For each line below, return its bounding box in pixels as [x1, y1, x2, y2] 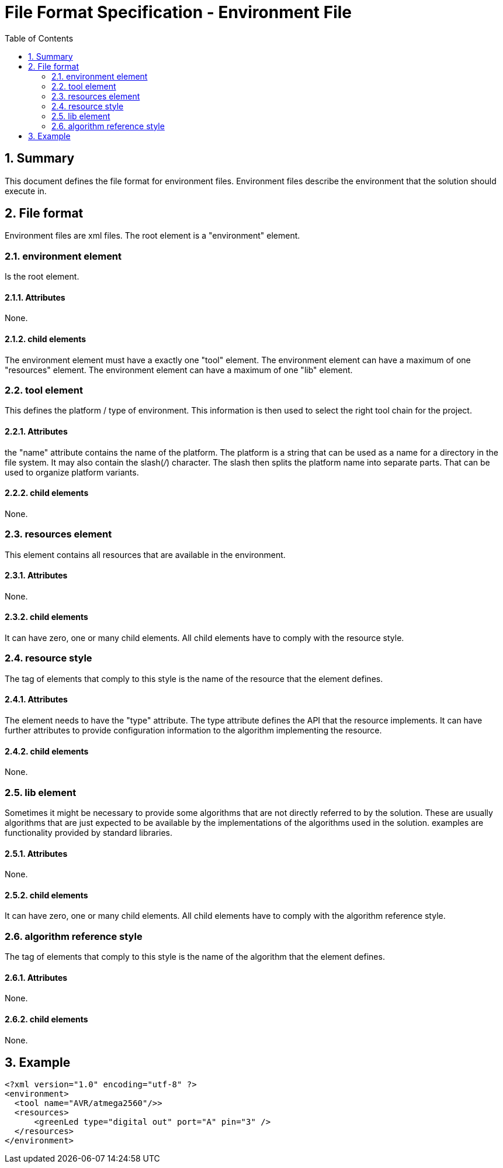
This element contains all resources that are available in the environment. [5, 549, 286, 560]
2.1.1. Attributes [5, 292, 65, 302]
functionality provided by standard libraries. [5, 827, 173, 838]
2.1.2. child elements [5, 334, 86, 344]
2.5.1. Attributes [5, 848, 68, 859]
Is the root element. [5, 271, 79, 282]
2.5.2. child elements [5, 890, 88, 900]
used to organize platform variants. [5, 467, 139, 477]
